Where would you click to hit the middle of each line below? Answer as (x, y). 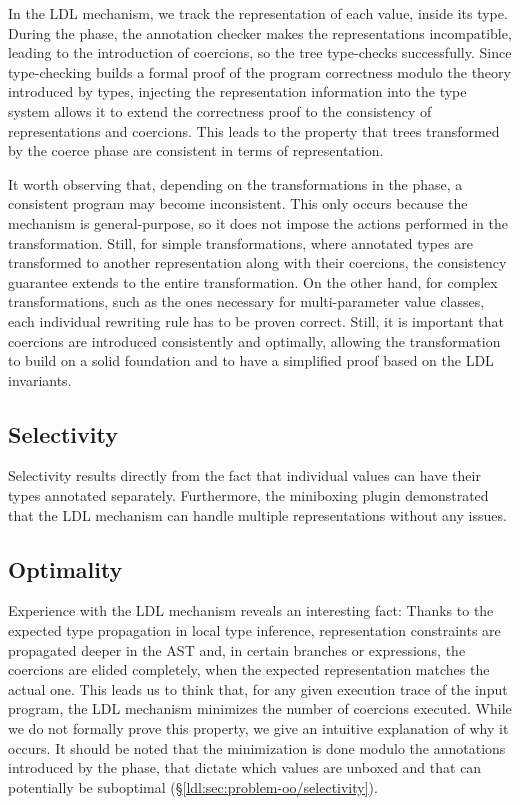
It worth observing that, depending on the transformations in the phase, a (235, 183)
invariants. (40, 379)
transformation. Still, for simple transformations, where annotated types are (241, 242)
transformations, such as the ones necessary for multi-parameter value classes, (246, 301)
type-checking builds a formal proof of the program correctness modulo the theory (259, 71)
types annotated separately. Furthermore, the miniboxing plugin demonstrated (248, 495)
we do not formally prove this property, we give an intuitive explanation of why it (258, 728)
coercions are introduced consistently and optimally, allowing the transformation (254, 340)
